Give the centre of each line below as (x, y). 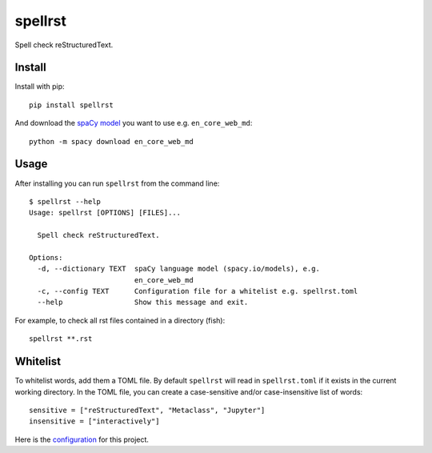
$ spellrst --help (65, 201)
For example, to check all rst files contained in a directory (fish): (120, 320)
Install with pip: (40, 86)
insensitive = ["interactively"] (94, 421)
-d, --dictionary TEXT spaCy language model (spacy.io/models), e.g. (178, 269)
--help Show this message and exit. (143, 303)
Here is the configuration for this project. (82, 439)
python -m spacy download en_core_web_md (111, 141)
